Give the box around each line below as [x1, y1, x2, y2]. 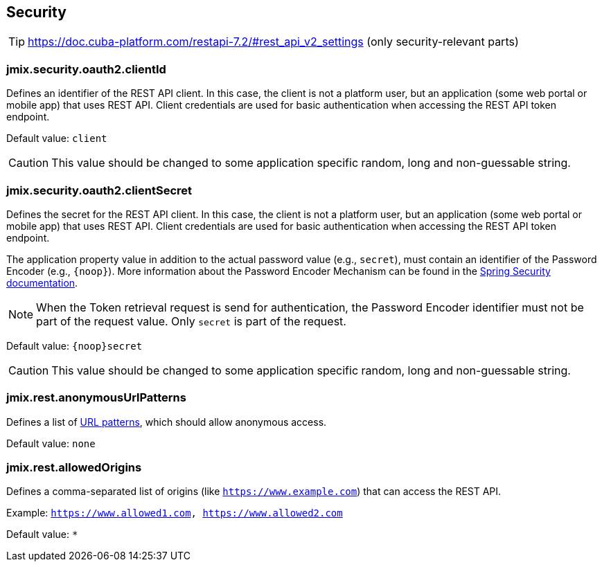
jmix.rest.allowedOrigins [6, 460, 142, 475]
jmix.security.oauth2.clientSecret [6, 183, 193, 197]
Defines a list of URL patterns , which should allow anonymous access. [6, 415, 327, 428]
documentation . [6, 276, 78, 289]
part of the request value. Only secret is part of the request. [36, 314, 346, 328]
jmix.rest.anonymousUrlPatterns [6, 390, 186, 405]
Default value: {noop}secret [6, 339, 143, 352]
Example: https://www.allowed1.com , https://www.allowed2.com [6, 507, 343, 519]
